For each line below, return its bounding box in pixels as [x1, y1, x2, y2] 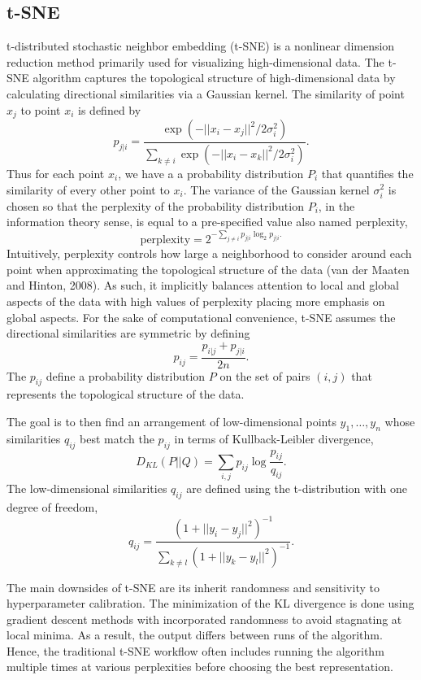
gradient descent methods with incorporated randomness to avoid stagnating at [7, 610, 402, 627]
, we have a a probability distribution [118, 164, 304, 181]
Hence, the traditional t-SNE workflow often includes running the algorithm [7, 642, 384, 659]
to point [20, 101, 61, 118]
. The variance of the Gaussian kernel [183, 181, 370, 198]
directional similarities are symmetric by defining [7, 325, 250, 342]
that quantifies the [321, 164, 414, 181]
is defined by [78, 101, 141, 118]
